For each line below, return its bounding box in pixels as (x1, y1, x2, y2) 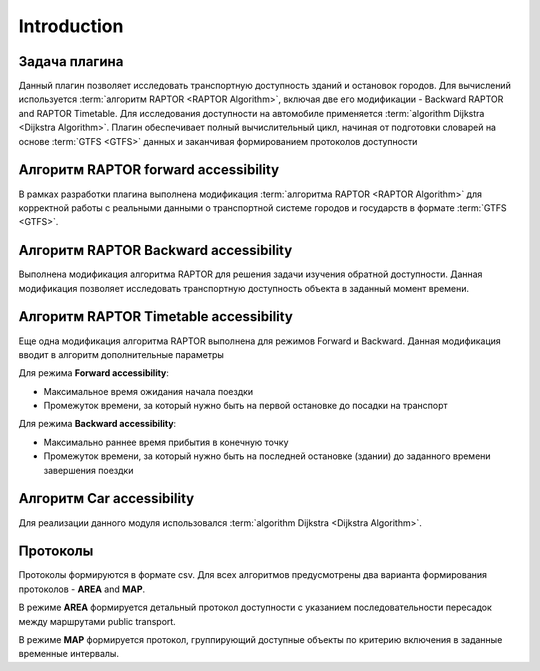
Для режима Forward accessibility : (18, 367, 170, 379)
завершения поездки (43, 464, 134, 476)
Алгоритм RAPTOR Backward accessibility (18, 242, 293, 259)
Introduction (18, 15, 124, 37)
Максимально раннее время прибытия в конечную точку (43, 436, 289, 448)
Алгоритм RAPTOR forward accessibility (18, 161, 280, 179)
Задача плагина (18, 53, 124, 70)
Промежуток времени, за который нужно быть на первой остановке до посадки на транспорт (43, 400, 449, 412)
